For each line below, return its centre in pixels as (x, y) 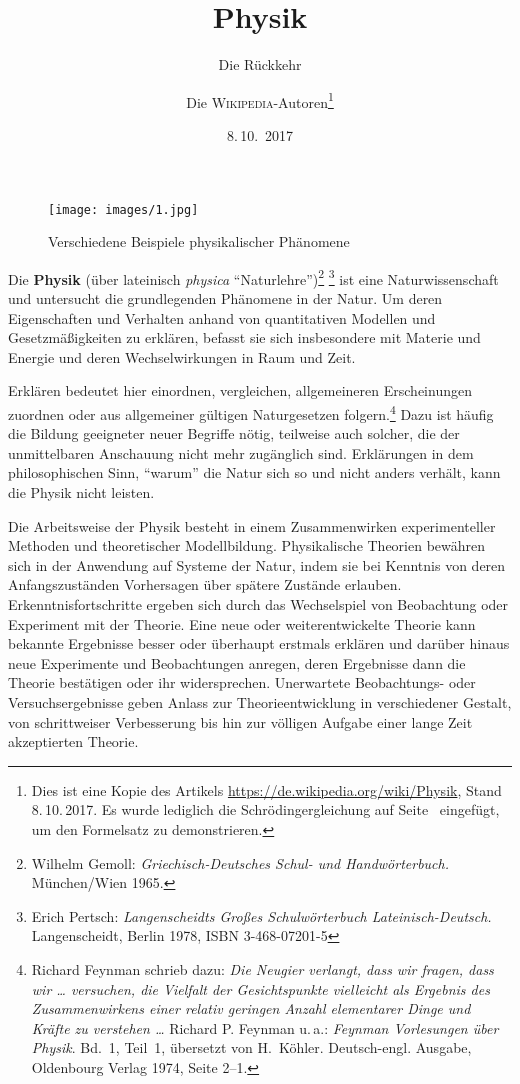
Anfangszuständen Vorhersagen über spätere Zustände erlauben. (205, 584)
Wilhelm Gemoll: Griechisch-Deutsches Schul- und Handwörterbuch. (240, 862)
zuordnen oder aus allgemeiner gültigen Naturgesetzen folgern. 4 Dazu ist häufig (251, 412)
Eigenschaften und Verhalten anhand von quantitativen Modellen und (222, 317)
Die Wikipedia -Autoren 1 (260, 100)
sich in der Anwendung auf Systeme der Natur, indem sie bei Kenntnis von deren (257, 564)
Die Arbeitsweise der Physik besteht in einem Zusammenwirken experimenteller (252, 525)
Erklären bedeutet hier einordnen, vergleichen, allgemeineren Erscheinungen (240, 390)
